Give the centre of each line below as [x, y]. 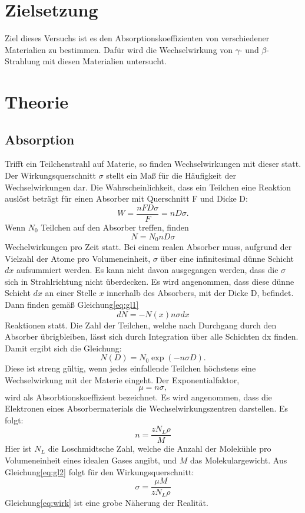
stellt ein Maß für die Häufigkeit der [171, 175]
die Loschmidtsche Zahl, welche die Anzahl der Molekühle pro [160, 448]
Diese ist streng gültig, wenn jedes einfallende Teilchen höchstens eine [130, 368]
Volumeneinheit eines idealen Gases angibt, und [91, 460]
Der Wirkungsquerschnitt [50, 175]
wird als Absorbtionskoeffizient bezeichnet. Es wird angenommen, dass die [138, 397]
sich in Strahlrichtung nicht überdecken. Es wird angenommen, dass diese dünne [150, 281]
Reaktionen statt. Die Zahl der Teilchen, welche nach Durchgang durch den [141, 325]
